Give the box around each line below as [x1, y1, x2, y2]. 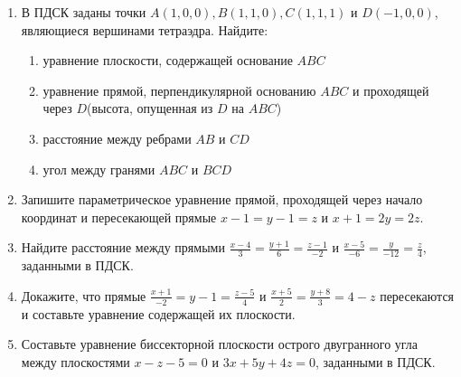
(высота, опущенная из [87, 99, 213, 118]
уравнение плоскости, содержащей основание [42, 51, 293, 70]
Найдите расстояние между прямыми [21, 238, 225, 257]
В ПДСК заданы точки [21, 3, 146, 21]
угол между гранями [42, 159, 155, 178]
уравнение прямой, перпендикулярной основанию [42, 80, 316, 99]
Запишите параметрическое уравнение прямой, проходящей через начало [21, 190, 423, 209]
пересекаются [380, 286, 455, 305]
